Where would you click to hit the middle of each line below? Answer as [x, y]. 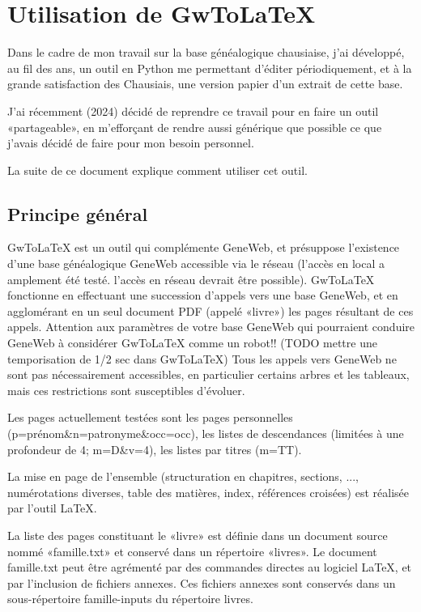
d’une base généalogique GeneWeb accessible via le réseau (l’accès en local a [196, 263]
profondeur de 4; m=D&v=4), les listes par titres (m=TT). [155, 449]
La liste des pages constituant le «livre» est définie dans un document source [198, 535]
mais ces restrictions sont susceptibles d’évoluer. [126, 390]
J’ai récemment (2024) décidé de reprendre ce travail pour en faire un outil [193, 110]
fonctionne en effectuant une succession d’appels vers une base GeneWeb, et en [203, 295]
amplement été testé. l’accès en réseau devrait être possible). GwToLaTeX [191, 279]
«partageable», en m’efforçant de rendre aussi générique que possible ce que [195, 127]
